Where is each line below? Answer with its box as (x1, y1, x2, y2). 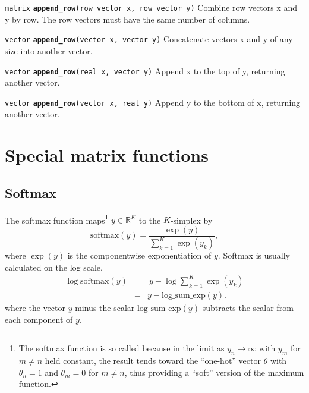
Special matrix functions (5, 143, 209, 167)
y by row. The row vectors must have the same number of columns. (5, 12, 250, 25)
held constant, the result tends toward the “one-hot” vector (45, 354, 261, 366)
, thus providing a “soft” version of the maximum (124, 366, 304, 378)
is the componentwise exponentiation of (67, 249, 212, 262)
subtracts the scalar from (202, 301, 294, 313)
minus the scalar (75, 301, 135, 313)
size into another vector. (5, 44, 93, 56)
